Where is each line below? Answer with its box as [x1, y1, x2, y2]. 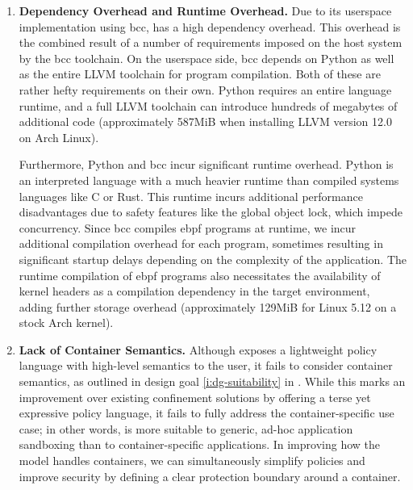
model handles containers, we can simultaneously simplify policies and [19, 452, 365, 469]
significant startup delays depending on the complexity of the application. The [19, 250, 407, 267]
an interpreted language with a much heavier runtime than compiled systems [19, 171, 399, 188]
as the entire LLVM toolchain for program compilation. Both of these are [19, 65, 381, 82]
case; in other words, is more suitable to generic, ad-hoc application [19, 420, 353, 437]
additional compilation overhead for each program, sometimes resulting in [19, 235, 383, 252]
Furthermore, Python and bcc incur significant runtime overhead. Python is [19, 156, 394, 173]
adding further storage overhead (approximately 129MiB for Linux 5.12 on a [19, 298, 397, 315]
